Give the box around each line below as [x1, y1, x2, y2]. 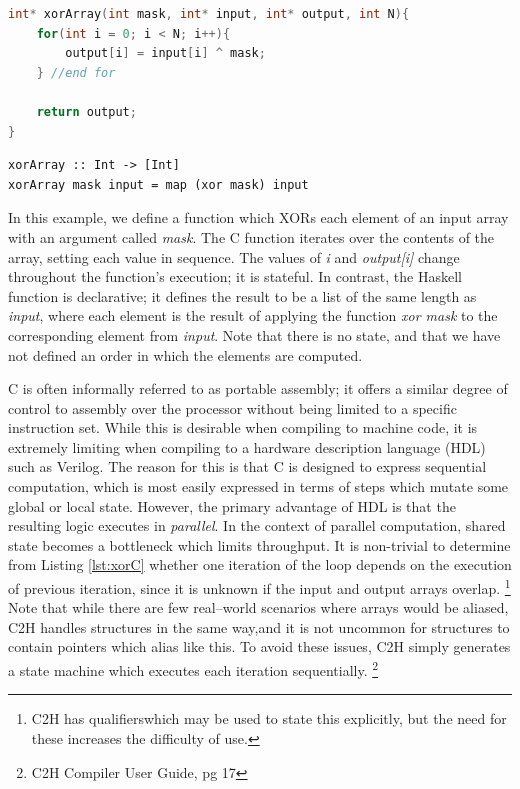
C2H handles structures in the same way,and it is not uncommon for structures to [8, 616, 510, 637]
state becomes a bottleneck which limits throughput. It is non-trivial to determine [8, 534, 511, 555]
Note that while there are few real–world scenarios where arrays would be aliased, [8, 597, 509, 618]
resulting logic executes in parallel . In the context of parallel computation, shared [8, 515, 506, 536]
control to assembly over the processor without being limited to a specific [8, 397, 457, 418]
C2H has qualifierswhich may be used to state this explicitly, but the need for [31, 708, 507, 729]
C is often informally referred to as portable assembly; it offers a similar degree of [8, 378, 508, 399]
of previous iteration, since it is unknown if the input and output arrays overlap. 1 [8, 575, 511, 598]
